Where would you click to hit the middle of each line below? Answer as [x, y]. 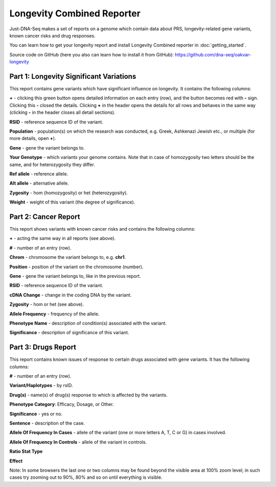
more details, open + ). [33, 138]
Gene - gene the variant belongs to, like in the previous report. [75, 276]
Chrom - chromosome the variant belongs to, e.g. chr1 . [68, 257]
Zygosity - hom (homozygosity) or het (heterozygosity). [68, 193]
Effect [16, 461]
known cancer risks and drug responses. [52, 35]
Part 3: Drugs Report [43, 347]
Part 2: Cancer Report [45, 217]
